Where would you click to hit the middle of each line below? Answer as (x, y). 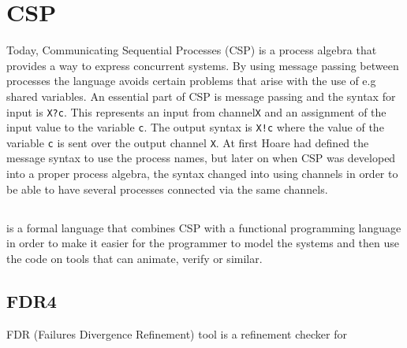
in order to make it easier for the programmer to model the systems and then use (203, 243)
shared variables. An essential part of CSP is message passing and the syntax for (201, 96)
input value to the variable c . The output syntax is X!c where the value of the (195, 127)
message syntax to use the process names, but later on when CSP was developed (201, 158)
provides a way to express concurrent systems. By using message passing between (203, 65)
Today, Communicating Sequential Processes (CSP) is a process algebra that (192, 50)
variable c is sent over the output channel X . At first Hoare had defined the (188, 142)
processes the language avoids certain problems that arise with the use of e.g (191, 81)
